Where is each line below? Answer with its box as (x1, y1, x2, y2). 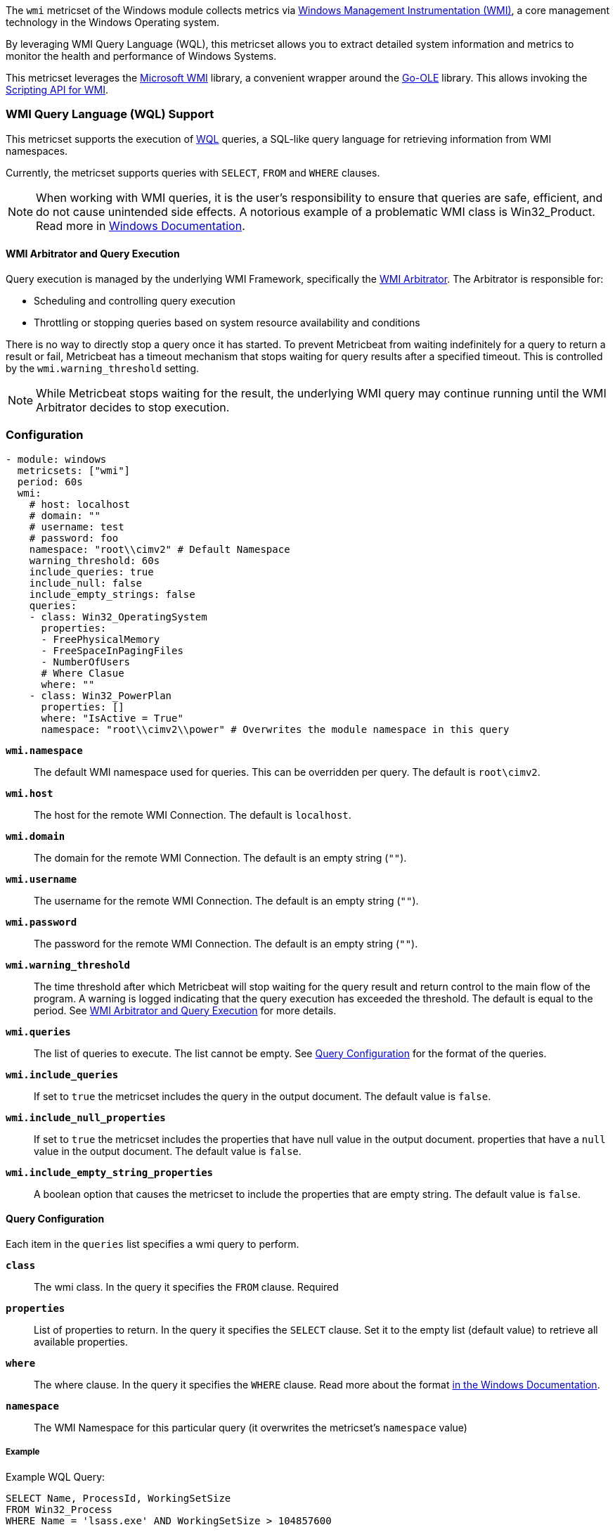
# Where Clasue (41, 667, 124, 679)
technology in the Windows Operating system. (6, 16, 220, 28)
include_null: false (29, 577, 142, 589)
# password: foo (29, 532, 119, 544)
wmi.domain (6, 830, 65, 842)
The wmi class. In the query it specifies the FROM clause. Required (34, 1280, 339, 1293)
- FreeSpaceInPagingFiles (41, 644, 183, 656)
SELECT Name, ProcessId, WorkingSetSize (6, 1492, 231, 1504)
